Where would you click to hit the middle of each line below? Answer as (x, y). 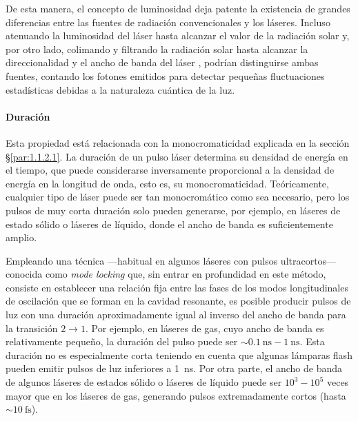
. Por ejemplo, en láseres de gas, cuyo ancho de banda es (205, 328)
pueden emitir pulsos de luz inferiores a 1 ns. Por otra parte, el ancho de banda (174, 368)
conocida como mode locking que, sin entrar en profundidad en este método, (166, 274)
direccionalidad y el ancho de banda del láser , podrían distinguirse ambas (162, 62)
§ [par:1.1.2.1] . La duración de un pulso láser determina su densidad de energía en (177, 156)
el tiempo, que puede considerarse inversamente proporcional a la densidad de (170, 170)
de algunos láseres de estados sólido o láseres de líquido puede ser (144, 382)
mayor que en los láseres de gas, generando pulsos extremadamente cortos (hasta (176, 395)
